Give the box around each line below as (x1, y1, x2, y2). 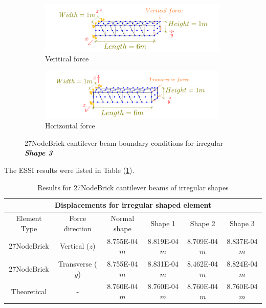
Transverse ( (58, 258, 97, 269)
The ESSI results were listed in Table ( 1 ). (4, 165, 135, 175)
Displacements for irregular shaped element (54, 200, 212, 210)
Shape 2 (190, 217, 215, 228)
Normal (110, 213, 135, 224)
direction (63, 223, 92, 233)
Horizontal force (45, 120, 95, 131)
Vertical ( (59, 240, 90, 251)
